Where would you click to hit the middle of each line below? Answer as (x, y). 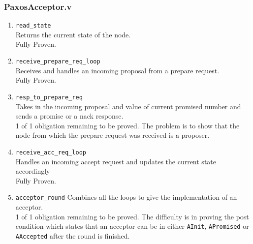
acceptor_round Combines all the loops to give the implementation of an (126, 197)
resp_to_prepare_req (49, 97)
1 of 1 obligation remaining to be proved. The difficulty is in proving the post (132, 216)
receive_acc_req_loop (51, 152)
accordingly (33, 171)
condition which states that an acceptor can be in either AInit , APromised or (132, 226)
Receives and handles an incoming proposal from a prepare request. (117, 70)
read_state (33, 26)
